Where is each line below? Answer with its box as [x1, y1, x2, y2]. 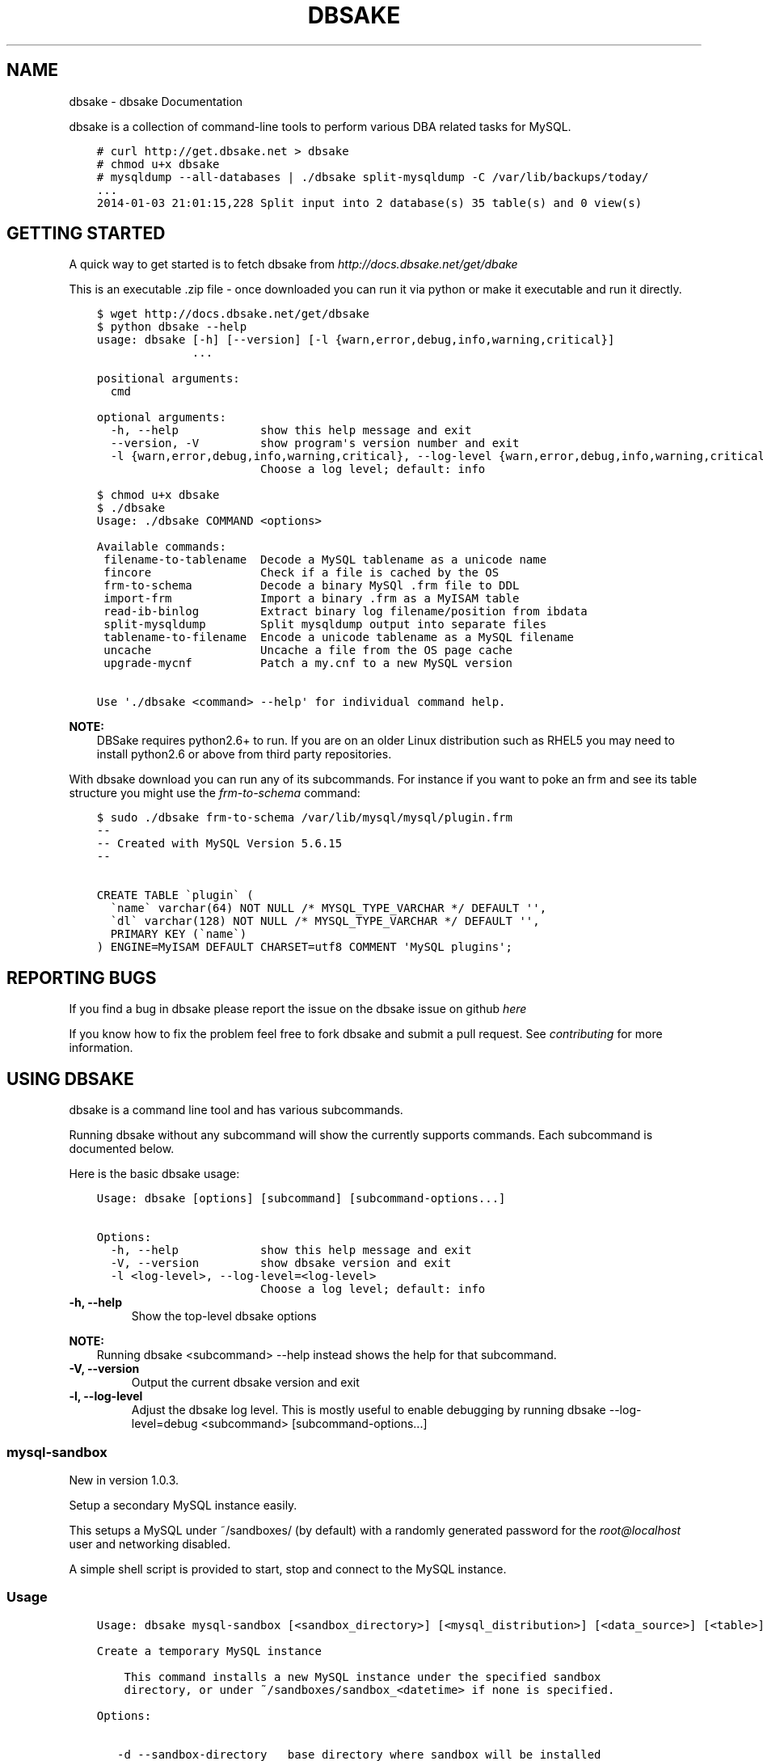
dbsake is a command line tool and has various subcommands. [69, 1103, 403, 1117]
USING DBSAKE [6, 1068, 134, 1089]
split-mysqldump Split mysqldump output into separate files [103, 618, 547, 631]
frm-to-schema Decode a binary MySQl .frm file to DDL [103, 579, 520, 593]
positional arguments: [96, 372, 240, 386]
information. [69, 1041, 133, 1055]
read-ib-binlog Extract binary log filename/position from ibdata [103, 605, 588, 619]
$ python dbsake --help [96, 320, 247, 334]
